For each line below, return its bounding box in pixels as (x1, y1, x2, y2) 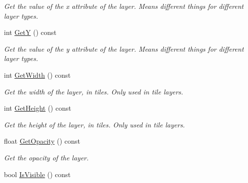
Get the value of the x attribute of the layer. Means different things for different (4, 1, 244, 11)
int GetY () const (4, 27, 57, 37)
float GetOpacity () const (4, 136, 80, 146)
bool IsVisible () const (4, 169, 71, 179)
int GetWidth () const (4, 69, 71, 80)
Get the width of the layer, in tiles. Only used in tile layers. (4, 86, 184, 96)
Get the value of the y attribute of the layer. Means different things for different (4, 43, 244, 54)
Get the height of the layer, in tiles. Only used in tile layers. (4, 119, 185, 129)
